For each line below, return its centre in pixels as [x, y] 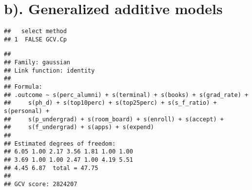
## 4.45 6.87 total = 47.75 [51, 168]
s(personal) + [27, 111]
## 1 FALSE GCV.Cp [35, 39]
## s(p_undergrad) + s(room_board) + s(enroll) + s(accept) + [114, 119]
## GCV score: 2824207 [41, 184]
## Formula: [23, 87]
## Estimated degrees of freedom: [60, 143]
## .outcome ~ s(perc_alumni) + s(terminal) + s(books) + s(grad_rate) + [126, 95]
